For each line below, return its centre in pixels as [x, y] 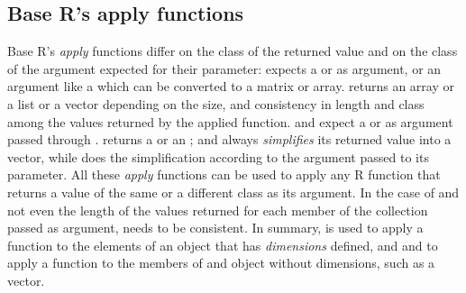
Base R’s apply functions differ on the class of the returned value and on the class [233, 51]
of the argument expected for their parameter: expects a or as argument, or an [224, 68]
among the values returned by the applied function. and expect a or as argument [230, 121]
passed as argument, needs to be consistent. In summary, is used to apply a [215, 228]
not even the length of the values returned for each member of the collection [218, 210]
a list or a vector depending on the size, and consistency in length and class [216, 103]
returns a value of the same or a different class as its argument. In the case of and [233, 192]
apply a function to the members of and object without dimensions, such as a [221, 263]
